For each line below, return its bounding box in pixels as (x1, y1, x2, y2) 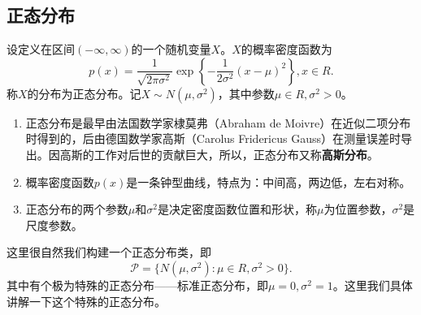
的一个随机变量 (131, 41, 211, 58)
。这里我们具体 (332, 276, 413, 293)
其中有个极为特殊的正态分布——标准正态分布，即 (7, 276, 268, 293)
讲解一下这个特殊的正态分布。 (7, 292, 166, 309)
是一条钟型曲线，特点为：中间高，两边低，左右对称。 (126, 173, 411, 190)
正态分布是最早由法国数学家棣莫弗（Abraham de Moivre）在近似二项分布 (25, 114, 411, 131)
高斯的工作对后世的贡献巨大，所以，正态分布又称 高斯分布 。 (59, 145, 379, 162)
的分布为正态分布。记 (27, 84, 141, 101)
